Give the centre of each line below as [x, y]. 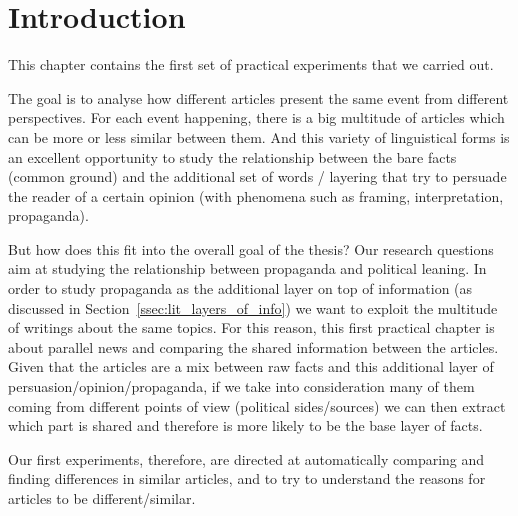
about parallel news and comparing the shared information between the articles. [253, 346]
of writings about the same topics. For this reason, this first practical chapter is [251, 327]
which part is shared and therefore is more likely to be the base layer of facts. [245, 425]
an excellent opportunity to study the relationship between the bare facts [232, 156]
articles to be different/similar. [102, 498]
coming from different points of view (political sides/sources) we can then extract [257, 405]
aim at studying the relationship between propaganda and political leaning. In [247, 268]
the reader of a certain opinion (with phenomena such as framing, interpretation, [256, 195]
